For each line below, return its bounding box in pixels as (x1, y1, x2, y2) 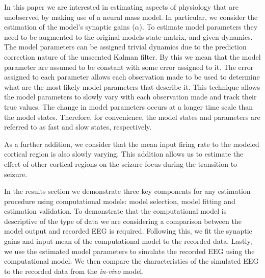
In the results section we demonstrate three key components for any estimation (4, 186, 251, 196)
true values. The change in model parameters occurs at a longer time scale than (4, 101, 253, 112)
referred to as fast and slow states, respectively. (4, 121, 152, 132)
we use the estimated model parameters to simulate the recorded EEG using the (4, 245, 255, 256)
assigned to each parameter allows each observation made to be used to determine (4, 71, 260, 82)
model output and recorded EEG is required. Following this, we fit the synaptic (4, 225, 252, 236)
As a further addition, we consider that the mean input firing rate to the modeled (4, 138, 259, 149)
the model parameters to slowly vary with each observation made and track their (4, 91, 257, 102)
